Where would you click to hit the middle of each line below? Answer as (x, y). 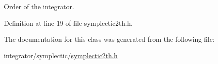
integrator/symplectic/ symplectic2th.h (61, 55)
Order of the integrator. (39, 6)
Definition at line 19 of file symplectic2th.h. (68, 23)
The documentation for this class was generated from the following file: (109, 39)
